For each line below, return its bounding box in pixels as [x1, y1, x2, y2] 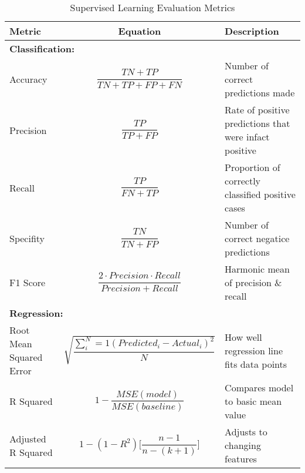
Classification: [9, 42, 75, 55]
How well [225, 330, 262, 344]
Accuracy [9, 72, 48, 86]
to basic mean [225, 394, 282, 408]
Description [225, 24, 279, 38]
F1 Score [9, 276, 46, 289]
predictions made [225, 86, 295, 99]
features [225, 452, 257, 465]
